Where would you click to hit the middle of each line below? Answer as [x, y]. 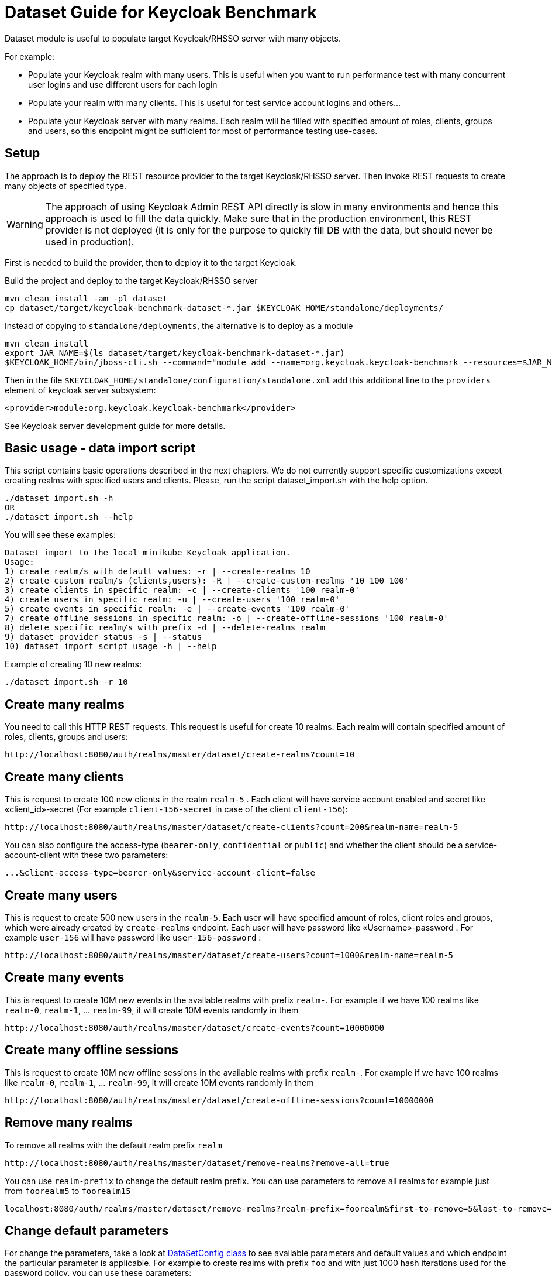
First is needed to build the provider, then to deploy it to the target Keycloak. [151, 262]
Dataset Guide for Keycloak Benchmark [161, 12]
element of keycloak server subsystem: [80, 390]
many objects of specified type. [66, 186]
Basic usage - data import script [100, 448]
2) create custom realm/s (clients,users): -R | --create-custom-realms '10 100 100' [207, 581]
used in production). [90, 241]
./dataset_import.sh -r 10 [66, 682]
